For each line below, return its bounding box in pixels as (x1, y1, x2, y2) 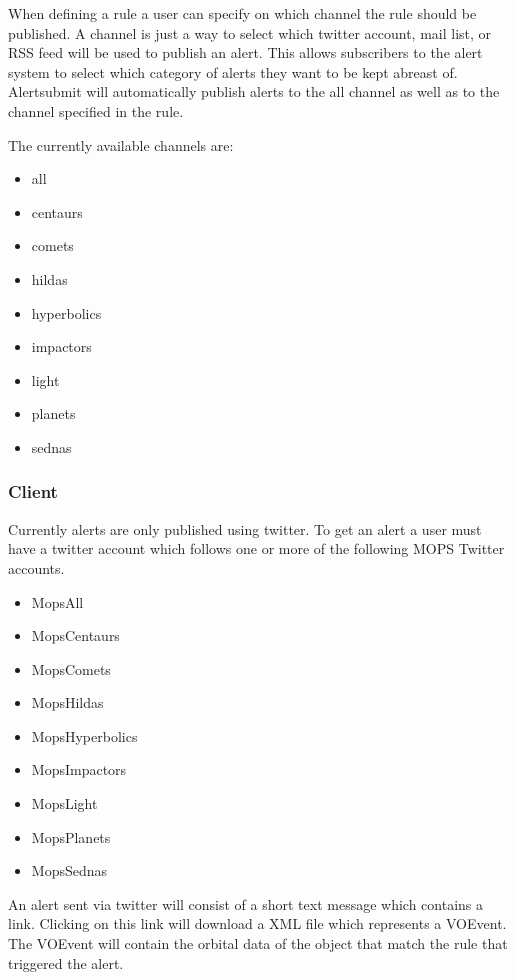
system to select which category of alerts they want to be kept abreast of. (8, 61, 458, 82)
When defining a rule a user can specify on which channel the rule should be (8, 3, 477, 23)
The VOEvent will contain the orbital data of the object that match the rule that (8, 933, 508, 954)
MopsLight (31, 793, 98, 814)
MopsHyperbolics (31, 725, 138, 746)
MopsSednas (31, 860, 108, 881)
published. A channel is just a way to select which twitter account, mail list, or (8, 22, 492, 43)
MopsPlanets (31, 826, 111, 847)
